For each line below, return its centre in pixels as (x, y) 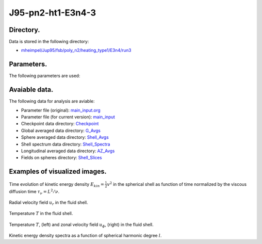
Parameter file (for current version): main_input (68, 117)
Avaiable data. (31, 90)
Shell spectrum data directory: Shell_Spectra (65, 144)
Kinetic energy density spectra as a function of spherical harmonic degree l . (85, 236)
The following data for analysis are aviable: (52, 101)
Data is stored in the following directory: (49, 42)
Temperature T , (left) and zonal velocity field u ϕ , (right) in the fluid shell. (81, 225)
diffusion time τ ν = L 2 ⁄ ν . (34, 192)
